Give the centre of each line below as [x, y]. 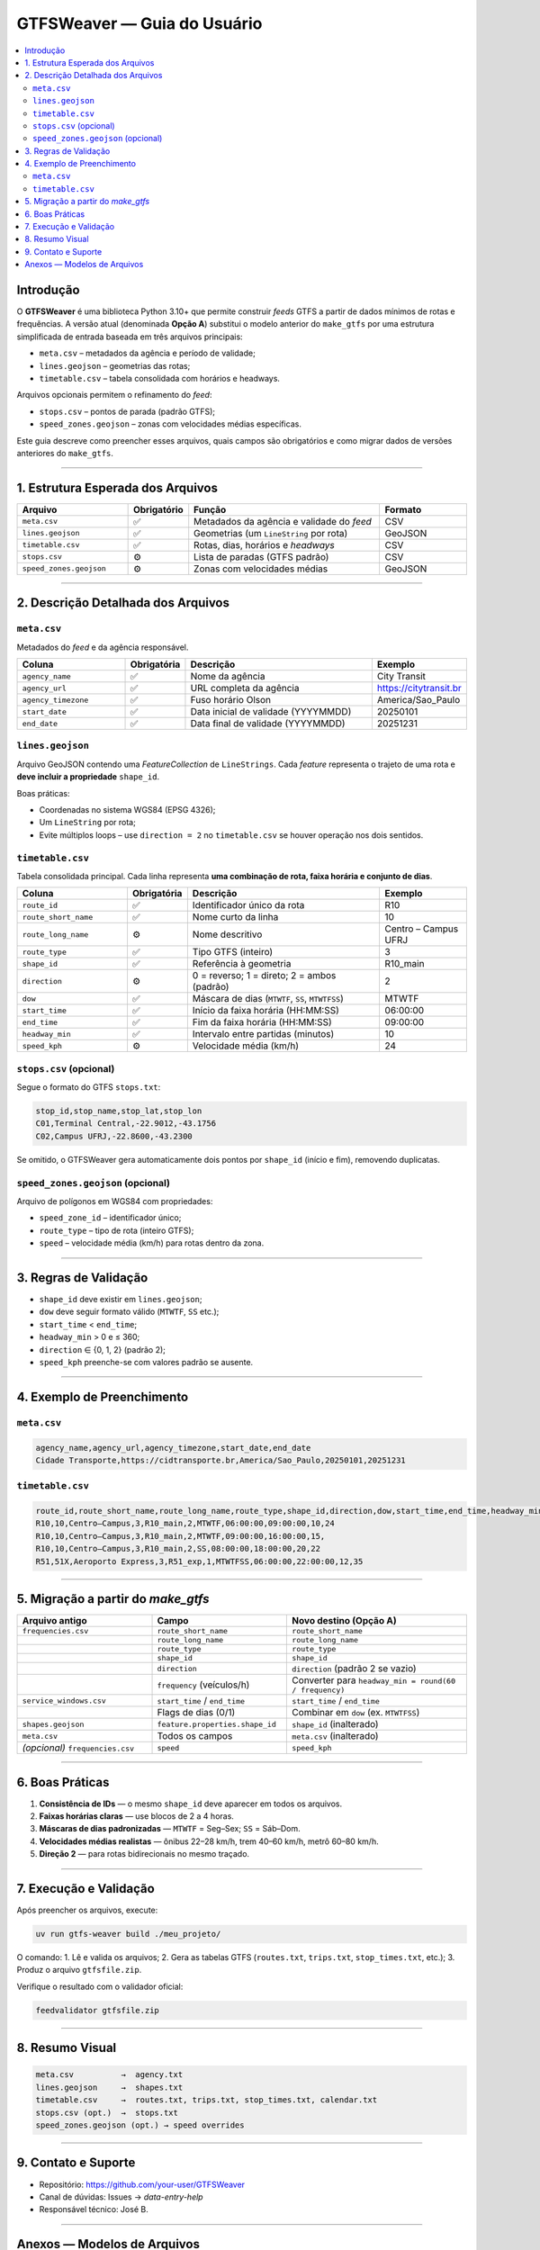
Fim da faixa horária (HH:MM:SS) [262, 1022]
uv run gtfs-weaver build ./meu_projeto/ [128, 1934]
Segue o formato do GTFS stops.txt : [89, 1087]
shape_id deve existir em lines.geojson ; [121, 1300]
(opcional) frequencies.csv [78, 1748]
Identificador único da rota [248, 905]
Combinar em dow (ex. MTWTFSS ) [356, 1713]
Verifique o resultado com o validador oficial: [100, 1986]
